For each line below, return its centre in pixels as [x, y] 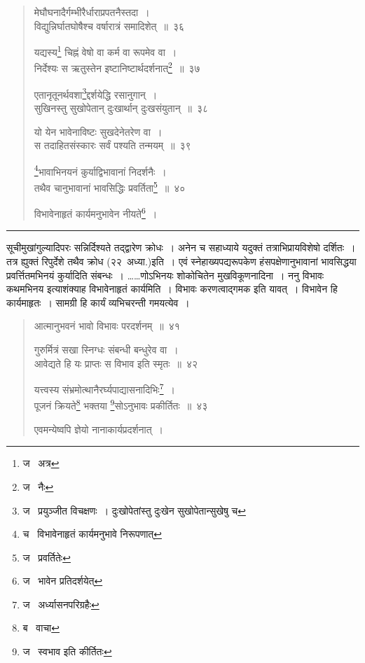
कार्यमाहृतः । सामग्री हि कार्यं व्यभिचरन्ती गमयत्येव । [98, 302]
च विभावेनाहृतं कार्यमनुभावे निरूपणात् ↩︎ [92, 534]
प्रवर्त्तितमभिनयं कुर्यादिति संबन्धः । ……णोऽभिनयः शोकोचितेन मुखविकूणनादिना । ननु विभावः [165, 275]
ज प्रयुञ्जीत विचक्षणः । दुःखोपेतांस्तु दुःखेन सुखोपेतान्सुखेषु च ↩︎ [134, 510]
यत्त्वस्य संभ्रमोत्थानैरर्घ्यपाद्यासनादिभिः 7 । [104, 388]
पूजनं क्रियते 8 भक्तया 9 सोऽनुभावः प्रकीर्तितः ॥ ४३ [121, 405]
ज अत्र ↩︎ [41, 463]
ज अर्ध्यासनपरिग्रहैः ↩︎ [61, 604]
